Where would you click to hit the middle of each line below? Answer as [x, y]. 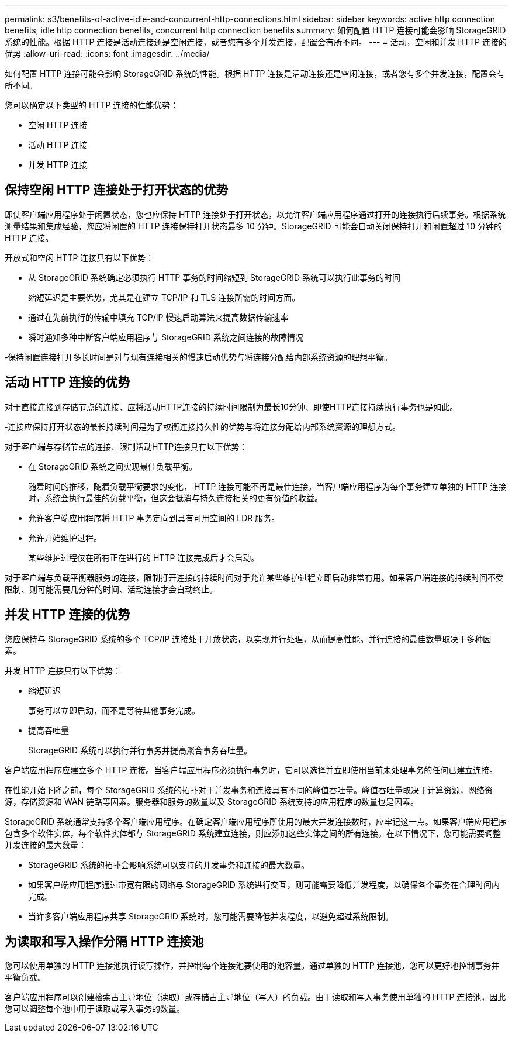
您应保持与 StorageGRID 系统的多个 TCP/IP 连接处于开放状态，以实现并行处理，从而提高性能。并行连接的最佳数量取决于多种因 [248, 639]
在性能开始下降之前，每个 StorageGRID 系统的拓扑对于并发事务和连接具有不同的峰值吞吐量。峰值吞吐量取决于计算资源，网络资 [249, 790]
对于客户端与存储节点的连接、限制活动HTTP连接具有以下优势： [126, 446]
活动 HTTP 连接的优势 [68, 383]
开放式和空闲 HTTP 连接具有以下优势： [79, 257]
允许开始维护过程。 [65, 538]
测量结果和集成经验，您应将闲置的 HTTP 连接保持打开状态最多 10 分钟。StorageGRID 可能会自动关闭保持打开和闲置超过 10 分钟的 [254, 226]
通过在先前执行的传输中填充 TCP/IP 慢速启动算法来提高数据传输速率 [158, 317]
